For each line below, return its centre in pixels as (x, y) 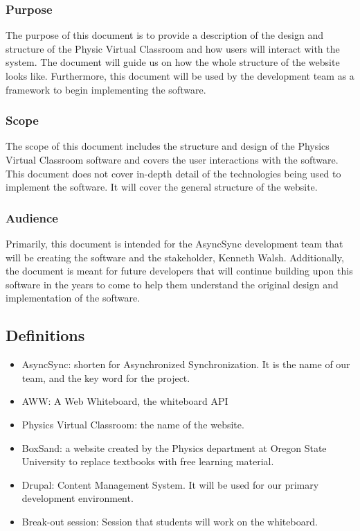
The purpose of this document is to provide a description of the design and (165, 35)
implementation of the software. (73, 298)
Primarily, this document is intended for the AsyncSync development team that (174, 243)
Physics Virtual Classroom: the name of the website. (133, 424)
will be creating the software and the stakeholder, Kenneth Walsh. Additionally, (175, 257)
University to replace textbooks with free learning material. (148, 461)
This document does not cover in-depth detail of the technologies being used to (173, 173)
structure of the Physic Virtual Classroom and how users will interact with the (173, 48)
